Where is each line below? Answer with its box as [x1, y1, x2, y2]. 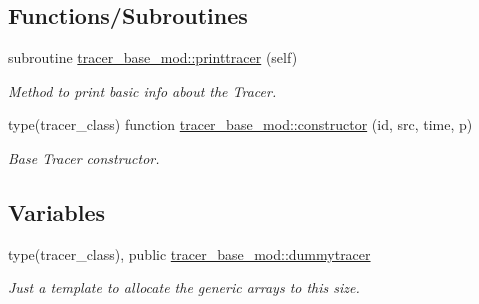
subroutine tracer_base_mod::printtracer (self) [8, 47, 298, 68]
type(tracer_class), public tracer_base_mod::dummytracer [8, 243, 371, 264]
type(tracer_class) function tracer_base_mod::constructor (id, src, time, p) [8, 114, 473, 135]
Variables [8, 196, 106, 227]
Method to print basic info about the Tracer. [8, 80, 277, 101]
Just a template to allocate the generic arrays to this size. [8, 277, 360, 298]
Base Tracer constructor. [8, 147, 160, 168]
